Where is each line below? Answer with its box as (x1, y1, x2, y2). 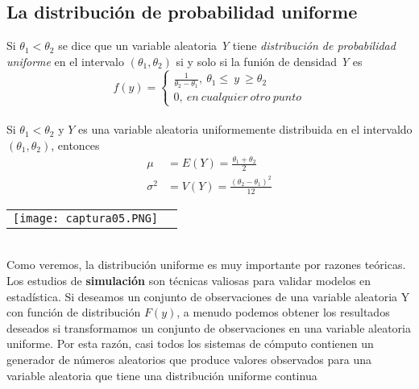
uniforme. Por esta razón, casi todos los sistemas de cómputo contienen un (6, 335, 374, 352)
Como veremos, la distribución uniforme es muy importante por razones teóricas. (6, 256, 406, 273)
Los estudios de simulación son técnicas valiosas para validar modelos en (6, 271, 371, 288)
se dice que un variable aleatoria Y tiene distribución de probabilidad (58, 37, 396, 54)
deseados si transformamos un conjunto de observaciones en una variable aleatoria (6, 319, 411, 336)
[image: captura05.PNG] (13, 211, 159, 225)
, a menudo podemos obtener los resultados (176, 304, 390, 321)
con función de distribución (6, 304, 141, 321)
